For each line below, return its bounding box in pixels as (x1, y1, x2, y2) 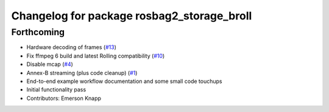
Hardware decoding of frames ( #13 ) (26, 44, 117, 51)
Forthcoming (11, 27, 65, 38)
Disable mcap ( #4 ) (26, 61, 73, 68)
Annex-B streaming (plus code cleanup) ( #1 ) (26, 69, 138, 76)
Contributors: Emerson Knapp (26, 94, 102, 102)
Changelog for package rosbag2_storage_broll (11, 9, 252, 22)
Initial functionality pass (26, 86, 87, 93)
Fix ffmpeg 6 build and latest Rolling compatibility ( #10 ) (26, 52, 165, 59)
